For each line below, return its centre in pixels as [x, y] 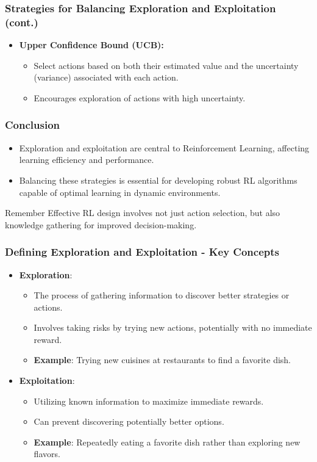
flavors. [47, 454]
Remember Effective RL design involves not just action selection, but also [143, 213]
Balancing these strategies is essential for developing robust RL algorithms [158, 180]
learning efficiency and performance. [87, 160]
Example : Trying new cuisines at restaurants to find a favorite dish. [162, 360]
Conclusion [32, 125]
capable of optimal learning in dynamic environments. [120, 192]
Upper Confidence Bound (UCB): [91, 45]
